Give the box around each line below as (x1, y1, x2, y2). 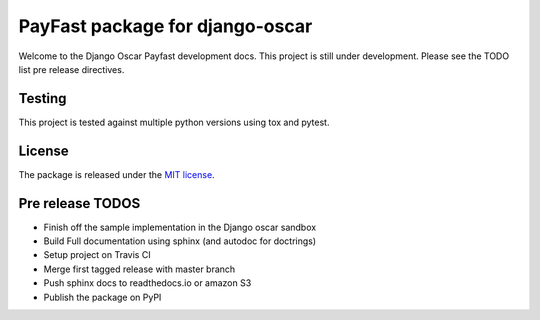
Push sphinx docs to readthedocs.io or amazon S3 (43, 277, 252, 289)
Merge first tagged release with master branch (43, 263, 236, 275)
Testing (18, 90, 67, 107)
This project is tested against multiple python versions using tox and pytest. (18, 116, 330, 128)
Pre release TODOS (18, 195, 141, 212)
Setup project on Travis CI (43, 249, 151, 261)
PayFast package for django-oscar (18, 15, 313, 37)
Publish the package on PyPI (43, 291, 162, 303)
